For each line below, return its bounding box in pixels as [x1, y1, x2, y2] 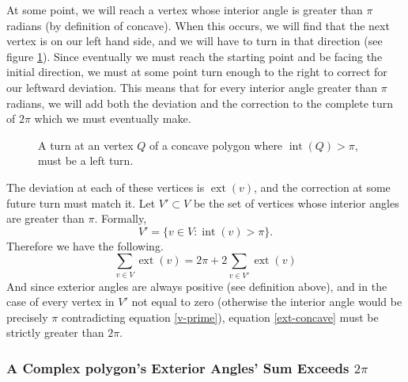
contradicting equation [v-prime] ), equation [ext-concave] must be [61, 308, 379, 325]
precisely [6, 308, 48, 325]
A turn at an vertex [38, 136, 134, 153]
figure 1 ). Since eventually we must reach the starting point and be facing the [6, 48, 383, 64]
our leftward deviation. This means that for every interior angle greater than [6, 78, 378, 95]
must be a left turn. [38, 152, 134, 169]
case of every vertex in [6, 293, 115, 310]
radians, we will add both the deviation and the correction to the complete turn [6, 94, 394, 111]
